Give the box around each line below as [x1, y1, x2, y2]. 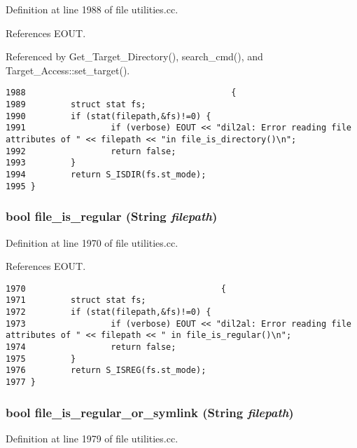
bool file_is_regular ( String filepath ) [6, 208, 218, 225]
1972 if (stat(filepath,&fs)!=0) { [6, 307, 211, 317]
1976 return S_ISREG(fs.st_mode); [6, 365, 206, 376]
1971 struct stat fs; [6, 295, 146, 306]
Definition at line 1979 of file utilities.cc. [6, 430, 178, 445]
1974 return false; [6, 341, 176, 352]
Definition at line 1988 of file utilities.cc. [6, 2, 178, 16]
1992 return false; [6, 146, 176, 156]
